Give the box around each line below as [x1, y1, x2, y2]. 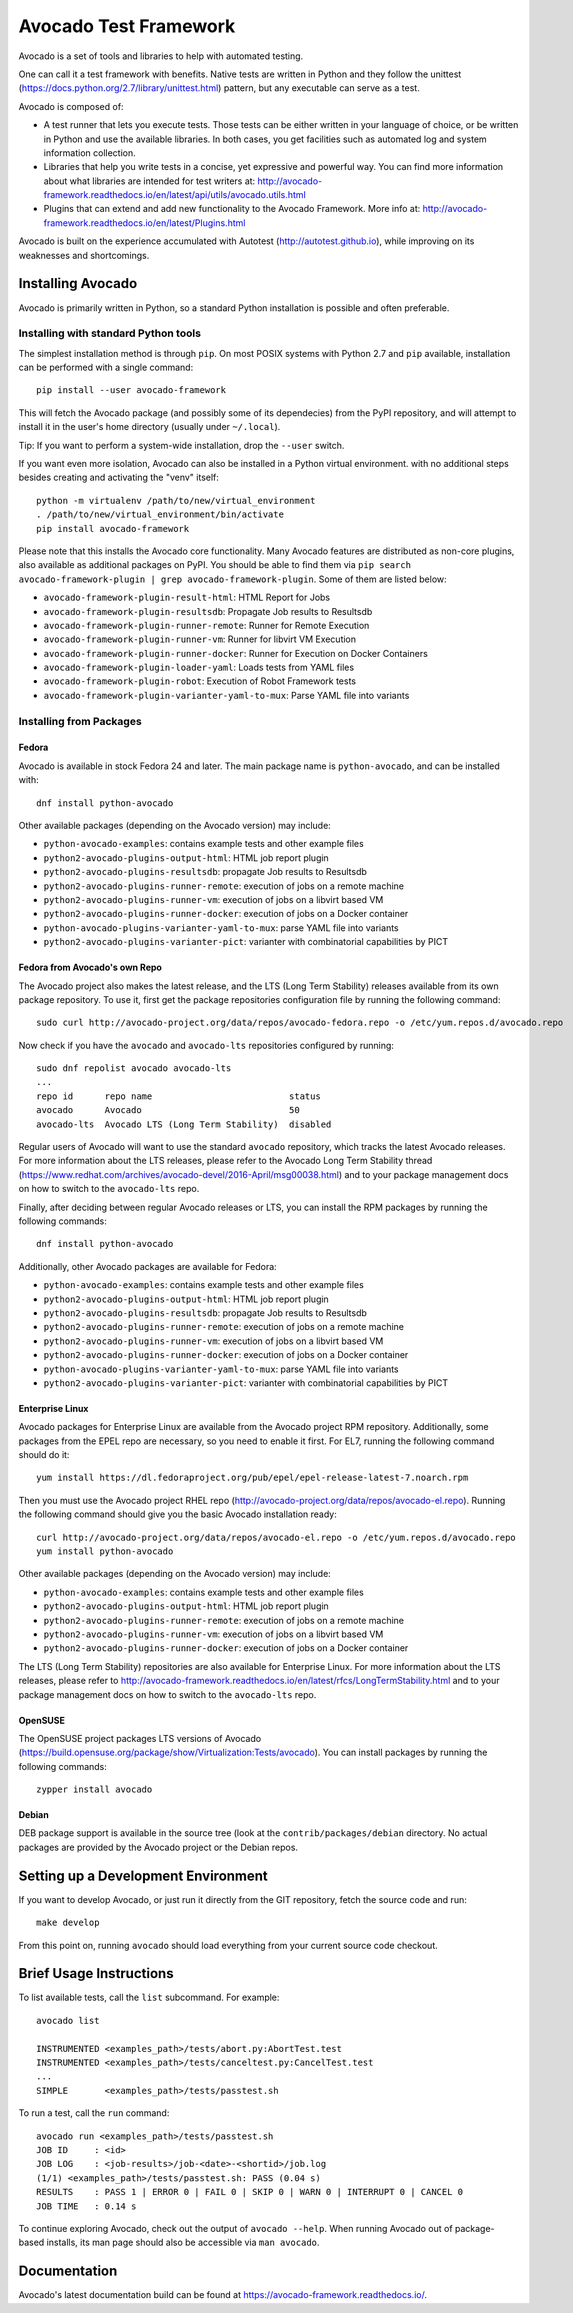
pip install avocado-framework [36, 523, 190, 534]
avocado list [36, 2015, 100, 2026]
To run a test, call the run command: [18, 2107, 170, 2119]
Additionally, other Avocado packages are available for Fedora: [18, 1260, 277, 1272]
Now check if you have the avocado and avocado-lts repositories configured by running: [18, 1039, 395, 1051]
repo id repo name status [36, 1090, 322, 1102]
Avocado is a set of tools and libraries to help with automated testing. [18, 50, 304, 62]
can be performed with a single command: [18, 361, 194, 374]
